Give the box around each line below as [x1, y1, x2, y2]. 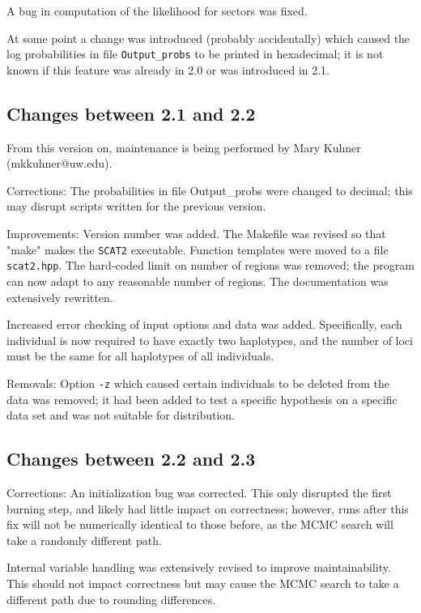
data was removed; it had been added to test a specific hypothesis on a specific [6, 390, 398, 407]
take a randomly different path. [6, 531, 162, 548]
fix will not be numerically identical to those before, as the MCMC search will [6, 516, 393, 533]
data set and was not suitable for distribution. [6, 407, 235, 424]
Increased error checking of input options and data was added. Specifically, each [6, 316, 402, 333]
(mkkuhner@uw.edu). [6, 155, 113, 172]
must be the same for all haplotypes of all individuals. [6, 347, 274, 364]
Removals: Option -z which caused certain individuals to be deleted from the [6, 374, 389, 391]
